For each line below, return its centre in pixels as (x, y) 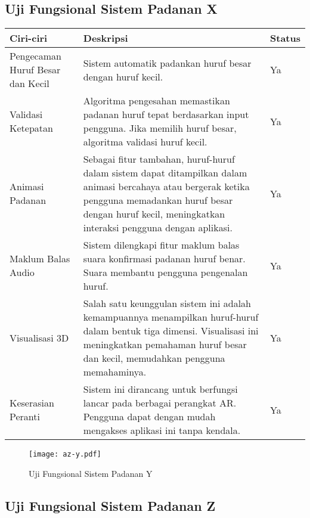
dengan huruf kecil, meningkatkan (154, 214)
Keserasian (32, 403)
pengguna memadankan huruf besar (158, 200)
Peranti (25, 417)
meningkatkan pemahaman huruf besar (165, 345)
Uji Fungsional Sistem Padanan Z (110, 505)
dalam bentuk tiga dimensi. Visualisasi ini (171, 331)
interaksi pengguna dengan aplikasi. (158, 228)
